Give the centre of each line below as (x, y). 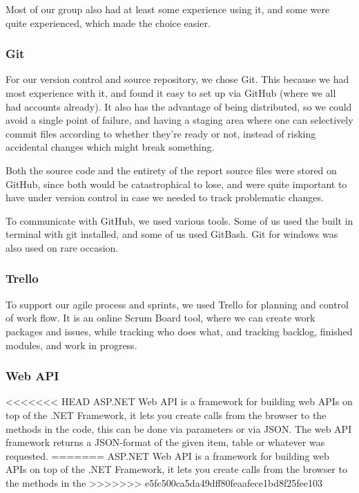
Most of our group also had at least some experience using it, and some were (168, 9)
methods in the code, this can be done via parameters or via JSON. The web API (179, 428)
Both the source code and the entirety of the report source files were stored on (171, 170)
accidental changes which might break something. (110, 147)
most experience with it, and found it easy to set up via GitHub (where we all (171, 93)
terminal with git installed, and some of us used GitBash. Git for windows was (172, 234)
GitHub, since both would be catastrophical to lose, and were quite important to (176, 184)
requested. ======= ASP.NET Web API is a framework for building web (167, 455)
